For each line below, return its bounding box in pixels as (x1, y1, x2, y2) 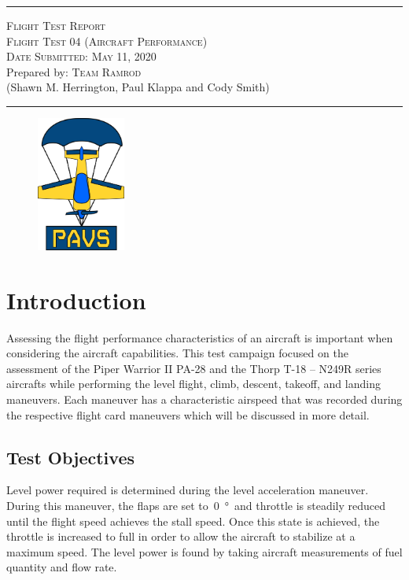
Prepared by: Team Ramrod (6, 63, 142, 79)
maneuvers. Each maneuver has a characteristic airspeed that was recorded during (6, 391, 403, 408)
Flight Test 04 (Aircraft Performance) (6, 32, 208, 49)
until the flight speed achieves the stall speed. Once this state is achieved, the (6, 512, 380, 529)
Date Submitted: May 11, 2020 (6, 48, 157, 65)
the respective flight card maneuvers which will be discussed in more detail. (6, 406, 370, 423)
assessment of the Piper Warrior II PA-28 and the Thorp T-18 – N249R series (6, 360, 381, 376)
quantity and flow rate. (6, 559, 117, 575)
